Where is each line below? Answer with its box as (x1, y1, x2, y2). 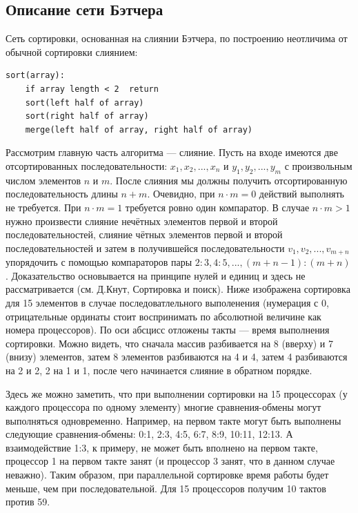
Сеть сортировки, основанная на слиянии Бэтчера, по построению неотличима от (6, 31, 348, 46)
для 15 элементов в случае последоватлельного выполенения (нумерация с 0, (6, 295, 329, 309)
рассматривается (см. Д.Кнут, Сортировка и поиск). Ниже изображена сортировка (6, 282, 350, 296)
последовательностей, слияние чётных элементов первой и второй (6, 227, 283, 242)
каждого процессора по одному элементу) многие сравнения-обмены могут (6, 400, 321, 414)
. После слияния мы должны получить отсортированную (110, 173, 348, 187)
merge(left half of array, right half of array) (25, 124, 252, 135)
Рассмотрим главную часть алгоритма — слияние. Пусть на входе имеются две (6, 145, 338, 159)
